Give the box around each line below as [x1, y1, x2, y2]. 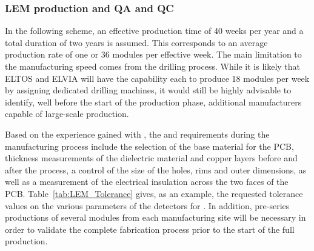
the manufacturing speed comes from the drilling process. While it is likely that [5, 60, 301, 72]
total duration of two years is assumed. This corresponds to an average [5, 36, 268, 49]
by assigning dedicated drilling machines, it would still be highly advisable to [5, 84, 292, 96]
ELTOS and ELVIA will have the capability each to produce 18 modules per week [5, 72, 310, 84]
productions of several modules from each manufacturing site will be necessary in [5, 211, 306, 224]
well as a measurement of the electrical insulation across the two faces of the [5, 175, 289, 188]
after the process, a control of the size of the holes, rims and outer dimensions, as [5, 163, 307, 176]
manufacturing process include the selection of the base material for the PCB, [5, 139, 294, 152]
